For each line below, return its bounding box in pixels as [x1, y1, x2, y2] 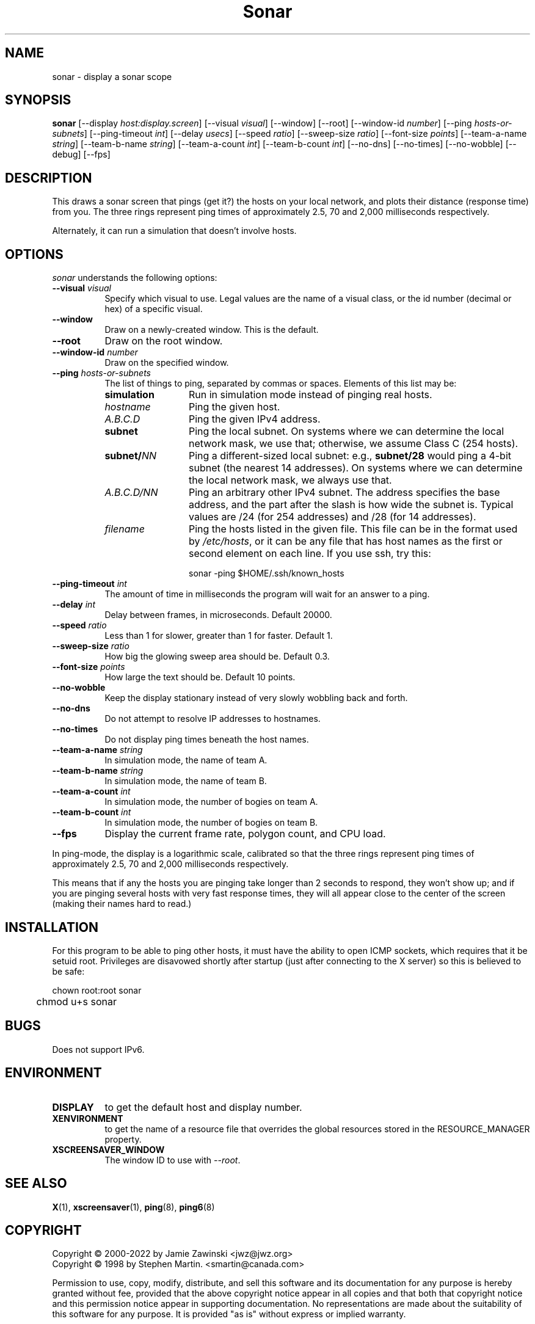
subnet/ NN [104, 449, 157, 462]
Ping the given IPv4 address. [188, 413, 321, 426]
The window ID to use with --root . [104, 1154, 241, 1165]
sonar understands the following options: [52, 272, 217, 283]
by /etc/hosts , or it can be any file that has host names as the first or [188, 535, 503, 548]
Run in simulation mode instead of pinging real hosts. [188, 388, 432, 401]
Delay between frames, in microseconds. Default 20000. [104, 609, 332, 620]
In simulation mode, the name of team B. [104, 776, 267, 787]
